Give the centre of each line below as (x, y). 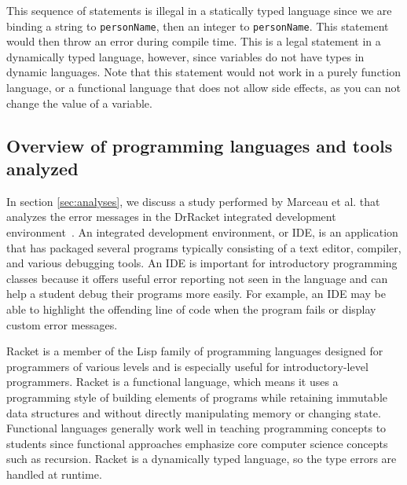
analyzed (42, 168)
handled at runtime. (54, 474)
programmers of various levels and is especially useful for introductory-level (187, 366)
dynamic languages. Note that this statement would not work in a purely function (203, 72)
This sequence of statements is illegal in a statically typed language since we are (199, 10)
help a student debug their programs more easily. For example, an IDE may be (196, 294)
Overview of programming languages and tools (200, 145)
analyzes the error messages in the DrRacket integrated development (171, 217)
